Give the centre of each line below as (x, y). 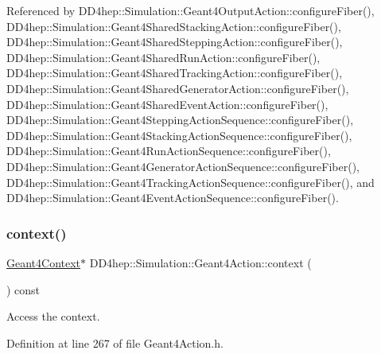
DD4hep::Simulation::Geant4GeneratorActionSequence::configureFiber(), (183, 166)
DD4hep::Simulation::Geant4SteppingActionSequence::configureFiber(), (180, 120)
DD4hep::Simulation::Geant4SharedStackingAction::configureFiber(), (174, 26)
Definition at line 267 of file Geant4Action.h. (115, 342)
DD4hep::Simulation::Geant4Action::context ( (200, 262)
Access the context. (53, 316)
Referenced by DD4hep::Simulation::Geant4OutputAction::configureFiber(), (190, 10)
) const (23, 289)
